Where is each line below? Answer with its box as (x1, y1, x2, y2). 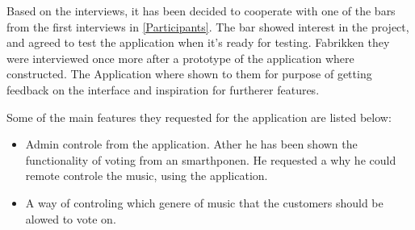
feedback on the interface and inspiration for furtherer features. (6, 81, 320, 98)
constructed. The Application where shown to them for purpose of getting (6, 65, 372, 82)
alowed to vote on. (25, 210, 116, 227)
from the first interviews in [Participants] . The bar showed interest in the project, (6, 18, 409, 35)
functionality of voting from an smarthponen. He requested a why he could (25, 151, 396, 168)
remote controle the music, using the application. (25, 167, 268, 184)
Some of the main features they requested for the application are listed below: (6, 108, 392, 125)
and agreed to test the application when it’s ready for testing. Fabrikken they (6, 34, 390, 51)
